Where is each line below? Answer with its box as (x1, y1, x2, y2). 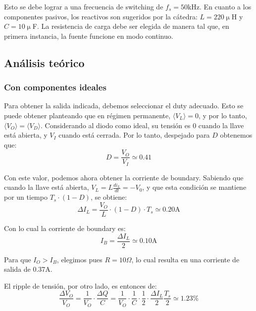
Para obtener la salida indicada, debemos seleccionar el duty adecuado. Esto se (4, 100, 244, 111)
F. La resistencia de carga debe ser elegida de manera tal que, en (32, 21, 229, 31)
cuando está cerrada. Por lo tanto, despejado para (58, 130, 210, 140)
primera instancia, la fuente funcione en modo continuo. (4, 30, 173, 41)
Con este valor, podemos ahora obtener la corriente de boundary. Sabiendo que (4, 172, 244, 182)
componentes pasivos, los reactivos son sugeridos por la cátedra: (4, 11, 198, 21)
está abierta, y (4, 130, 48, 140)
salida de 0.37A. (4, 264, 52, 274)
